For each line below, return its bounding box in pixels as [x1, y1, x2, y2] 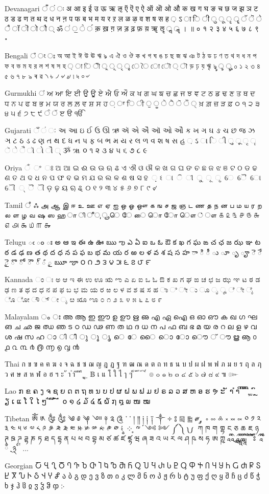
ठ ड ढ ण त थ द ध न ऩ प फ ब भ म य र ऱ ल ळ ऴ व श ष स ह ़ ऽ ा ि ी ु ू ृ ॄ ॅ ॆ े [5, 13, 262, 24]
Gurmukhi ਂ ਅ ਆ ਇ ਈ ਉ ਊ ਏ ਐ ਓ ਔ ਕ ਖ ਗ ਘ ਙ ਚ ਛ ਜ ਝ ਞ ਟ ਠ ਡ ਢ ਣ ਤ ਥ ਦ [5, 88, 255, 98]
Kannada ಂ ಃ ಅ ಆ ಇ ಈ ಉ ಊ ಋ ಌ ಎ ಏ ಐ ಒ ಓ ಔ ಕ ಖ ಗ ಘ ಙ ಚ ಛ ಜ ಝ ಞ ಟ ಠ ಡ [5, 274, 260, 285]
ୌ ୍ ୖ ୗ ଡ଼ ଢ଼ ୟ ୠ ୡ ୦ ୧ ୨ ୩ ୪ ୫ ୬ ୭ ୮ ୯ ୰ [5, 182, 157, 192]
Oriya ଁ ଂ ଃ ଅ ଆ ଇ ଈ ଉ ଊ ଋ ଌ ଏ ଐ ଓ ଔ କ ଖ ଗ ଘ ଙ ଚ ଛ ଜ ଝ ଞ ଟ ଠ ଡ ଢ [5, 162, 257, 173]
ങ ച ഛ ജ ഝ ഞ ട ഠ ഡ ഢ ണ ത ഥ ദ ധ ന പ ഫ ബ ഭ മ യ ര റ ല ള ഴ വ [5, 321, 257, 332]
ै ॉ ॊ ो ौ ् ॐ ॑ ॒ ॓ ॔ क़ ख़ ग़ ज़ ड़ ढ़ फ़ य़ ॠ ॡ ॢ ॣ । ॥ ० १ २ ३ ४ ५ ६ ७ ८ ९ [5, 23, 259, 34]
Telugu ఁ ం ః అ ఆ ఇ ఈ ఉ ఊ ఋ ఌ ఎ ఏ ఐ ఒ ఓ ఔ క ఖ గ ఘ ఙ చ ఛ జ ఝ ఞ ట [5, 237, 261, 247]
